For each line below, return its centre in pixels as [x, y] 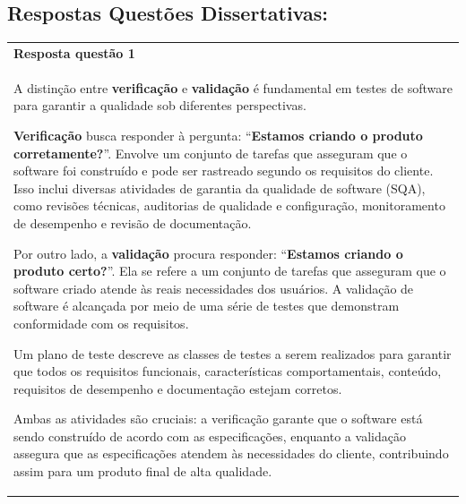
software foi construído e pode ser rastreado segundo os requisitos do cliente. [224, 171]
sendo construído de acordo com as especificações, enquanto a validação [210, 436]
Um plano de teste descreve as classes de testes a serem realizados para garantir [233, 353]
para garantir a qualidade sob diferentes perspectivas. [160, 105]
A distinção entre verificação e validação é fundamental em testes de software [233, 87]
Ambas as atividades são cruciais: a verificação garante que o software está [218, 419]
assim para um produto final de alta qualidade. [143, 471]
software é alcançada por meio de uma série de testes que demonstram [207, 306]
